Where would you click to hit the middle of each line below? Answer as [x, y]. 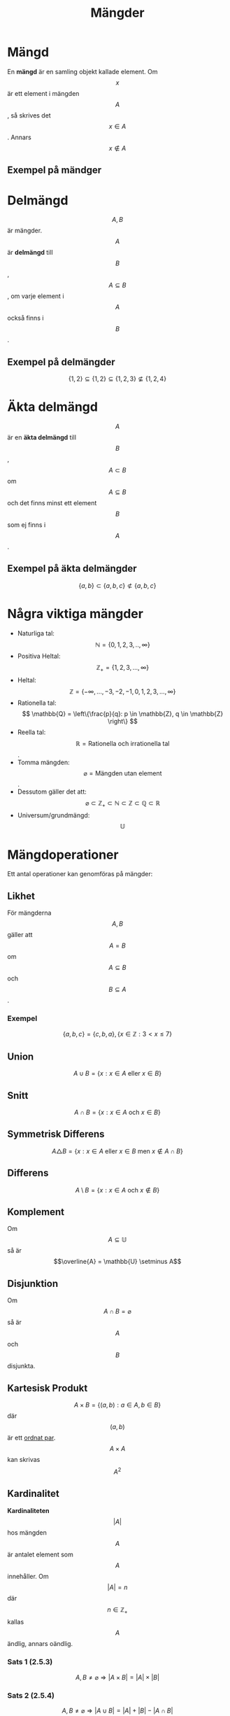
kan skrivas [24, 1460]
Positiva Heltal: [39, 656]
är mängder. [25, 231]
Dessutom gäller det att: [52, 792]
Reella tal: [31, 732]
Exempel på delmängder [61, 362]
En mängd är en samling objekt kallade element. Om [82, 71]
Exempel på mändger [55, 170]
